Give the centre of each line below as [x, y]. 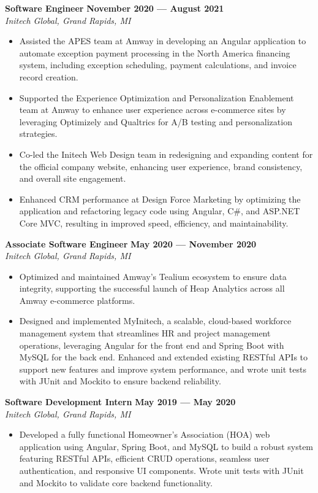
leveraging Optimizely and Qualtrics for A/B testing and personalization [156, 121]
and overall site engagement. [73, 178]
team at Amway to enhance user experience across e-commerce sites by [153, 110]
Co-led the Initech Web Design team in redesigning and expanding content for [166, 154]
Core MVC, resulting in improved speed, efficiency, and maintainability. [154, 223]
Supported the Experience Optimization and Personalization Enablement [157, 97]
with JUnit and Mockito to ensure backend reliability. [120, 381]
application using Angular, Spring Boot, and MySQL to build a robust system [166, 446]
